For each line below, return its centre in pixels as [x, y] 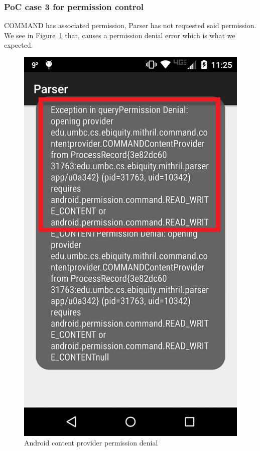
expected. [19, 45]
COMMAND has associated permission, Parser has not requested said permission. [130, 25]
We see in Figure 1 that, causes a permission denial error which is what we [120, 35]
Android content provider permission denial [91, 443]
